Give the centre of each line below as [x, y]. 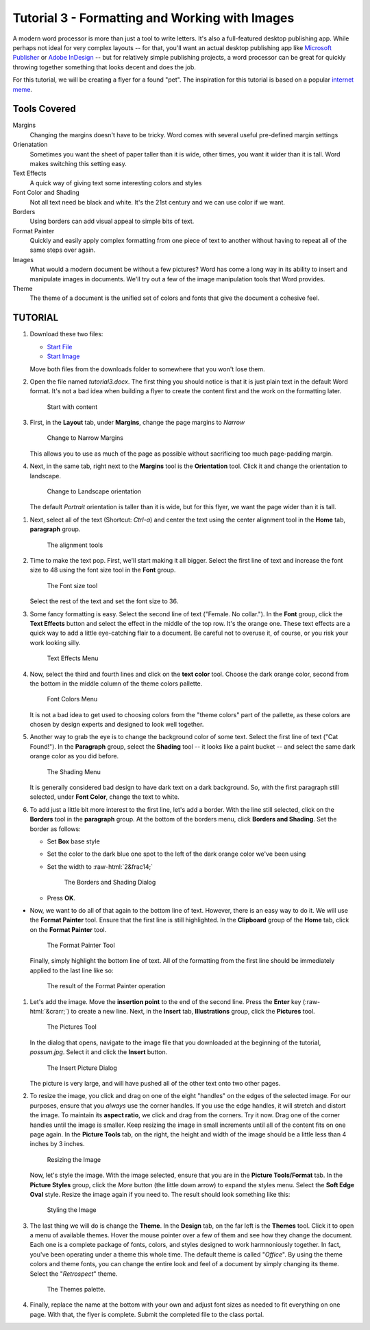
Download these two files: [66, 334]
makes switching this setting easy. [78, 163]
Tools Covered [45, 109]
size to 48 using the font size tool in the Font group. [103, 570]
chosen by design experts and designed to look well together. [117, 725]
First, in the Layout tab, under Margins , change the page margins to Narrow [137, 423]
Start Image [63, 356]
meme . [22, 89]
